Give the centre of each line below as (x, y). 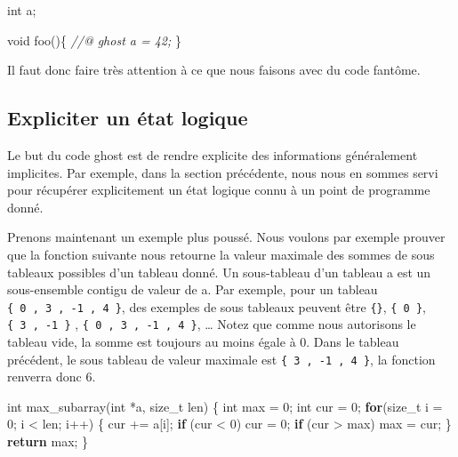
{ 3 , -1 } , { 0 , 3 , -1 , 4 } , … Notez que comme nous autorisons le (212, 324)
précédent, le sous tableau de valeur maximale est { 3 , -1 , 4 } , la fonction (221, 359)
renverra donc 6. (52, 377)
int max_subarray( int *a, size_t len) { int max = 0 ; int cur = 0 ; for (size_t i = (225, 406)
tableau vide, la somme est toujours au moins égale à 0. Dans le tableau (203, 342)
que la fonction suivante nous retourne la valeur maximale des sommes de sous (221, 254)
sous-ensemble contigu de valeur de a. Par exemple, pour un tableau (193, 289)
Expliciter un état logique (128, 118)
